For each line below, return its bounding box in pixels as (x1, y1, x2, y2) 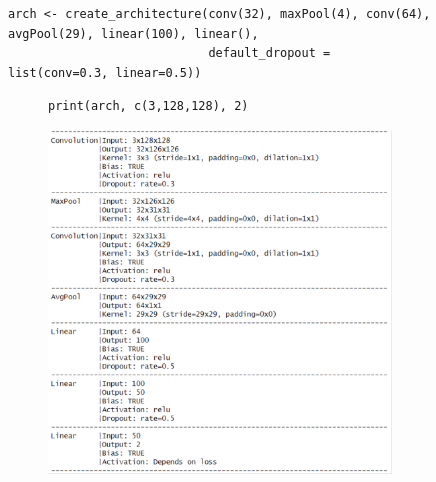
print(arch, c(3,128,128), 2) (48, 99, 249, 114)
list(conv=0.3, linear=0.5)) (8, 65, 202, 80)
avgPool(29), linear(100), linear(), (8, 26, 259, 41)
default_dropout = (208, 46, 331, 61)
